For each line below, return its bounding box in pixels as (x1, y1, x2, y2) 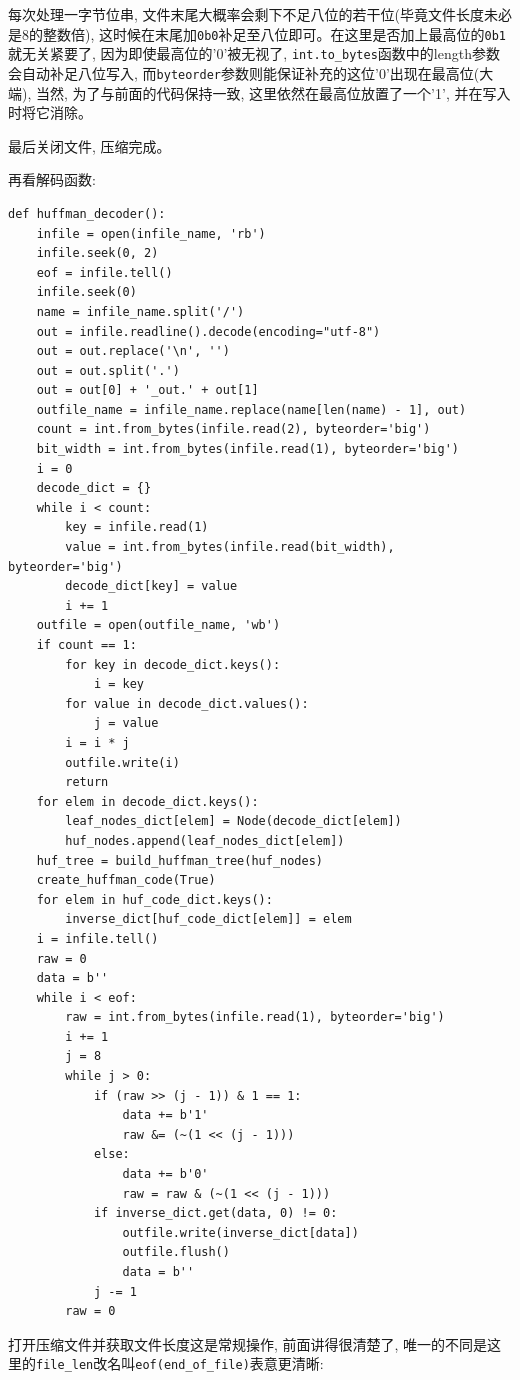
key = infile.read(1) (65, 520, 209, 535)
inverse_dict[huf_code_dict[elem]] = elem (65, 912, 352, 927)
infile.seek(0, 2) (36, 246, 159, 261)
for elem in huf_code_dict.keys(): (36, 892, 273, 907)
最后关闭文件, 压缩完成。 (8, 135, 171, 156)
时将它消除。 (8, 102, 92, 123)
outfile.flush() (122, 1245, 230, 1260)
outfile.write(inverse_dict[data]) (122, 1225, 359, 1240)
